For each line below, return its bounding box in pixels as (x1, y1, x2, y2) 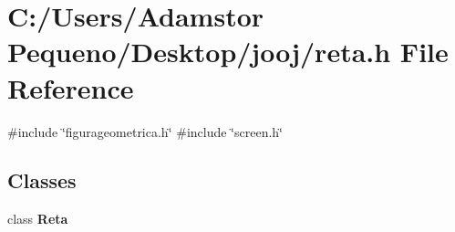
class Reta (7, 209, 68, 228)
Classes (7, 166, 77, 195)
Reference (7, 69, 134, 106)
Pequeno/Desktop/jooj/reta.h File (7, 33, 449, 70)
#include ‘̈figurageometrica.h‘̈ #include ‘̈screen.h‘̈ (7, 121, 284, 141)
